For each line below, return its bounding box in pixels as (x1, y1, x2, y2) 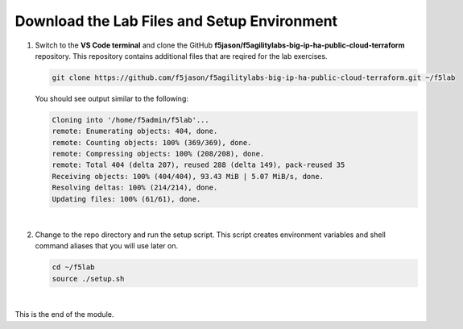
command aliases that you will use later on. (35, 241, 179, 251)
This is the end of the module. (14, 310, 114, 319)
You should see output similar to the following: (35, 94, 189, 103)
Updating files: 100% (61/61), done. (52, 194, 201, 203)
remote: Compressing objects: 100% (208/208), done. (52, 149, 265, 159)
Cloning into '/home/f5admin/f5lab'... (52, 115, 209, 124)
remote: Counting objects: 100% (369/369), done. (52, 138, 252, 147)
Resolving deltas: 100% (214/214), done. (52, 183, 218, 193)
